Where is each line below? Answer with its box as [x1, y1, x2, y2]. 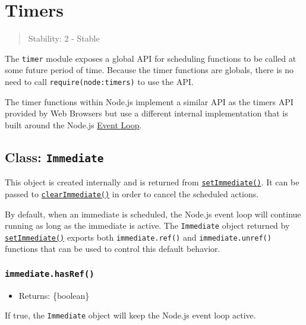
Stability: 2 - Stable [28, 32, 100, 45]
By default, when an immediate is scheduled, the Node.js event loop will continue [5, 207, 301, 220]
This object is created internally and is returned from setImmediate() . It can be [5, 176, 299, 188]
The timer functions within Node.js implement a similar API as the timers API [5, 95, 294, 108]
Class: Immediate [5, 147, 104, 166]
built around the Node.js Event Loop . [5, 118, 142, 131]
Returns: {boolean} [18, 289, 90, 301]
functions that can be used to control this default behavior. [5, 242, 220, 255]
